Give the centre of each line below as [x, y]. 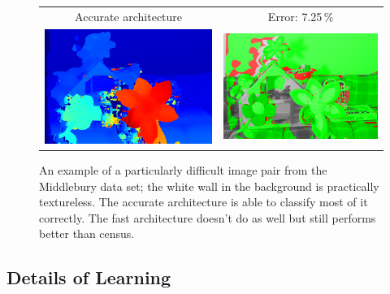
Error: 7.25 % [301, 16]
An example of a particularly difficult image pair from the [183, 170]
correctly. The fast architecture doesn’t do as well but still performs [208, 217]
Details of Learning [89, 277]
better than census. [87, 233]
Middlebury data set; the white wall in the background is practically [209, 186]
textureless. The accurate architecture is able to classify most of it [204, 202]
